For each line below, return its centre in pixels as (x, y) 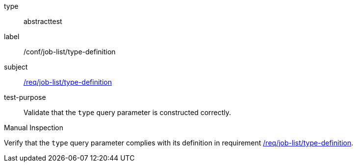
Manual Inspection (34, 128)
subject (16, 67)
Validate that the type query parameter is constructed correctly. (127, 112)
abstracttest (43, 21)
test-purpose (25, 97)
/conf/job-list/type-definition (70, 52)
